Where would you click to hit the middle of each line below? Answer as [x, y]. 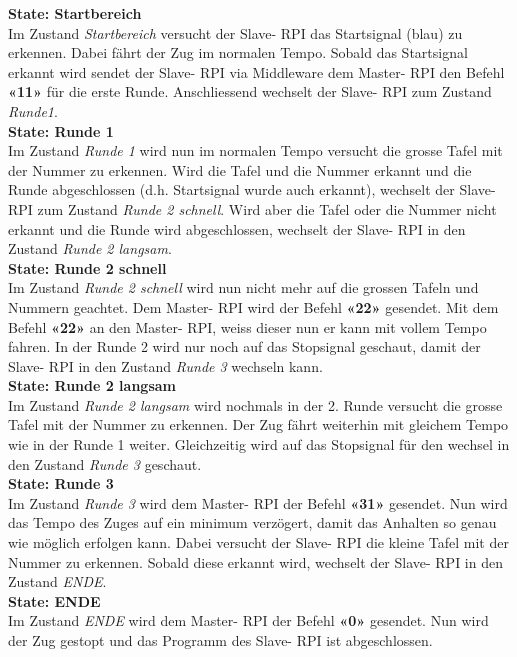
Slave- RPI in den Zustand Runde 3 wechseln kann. [165, 365]
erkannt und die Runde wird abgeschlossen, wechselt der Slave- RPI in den [237, 228]
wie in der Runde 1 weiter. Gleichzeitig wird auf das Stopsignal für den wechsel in [259, 444]
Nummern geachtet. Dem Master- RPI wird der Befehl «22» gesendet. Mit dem [253, 306]
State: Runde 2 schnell [87, 267]
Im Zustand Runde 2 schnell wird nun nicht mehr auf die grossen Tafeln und [243, 287]
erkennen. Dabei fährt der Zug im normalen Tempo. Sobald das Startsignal [238, 52]
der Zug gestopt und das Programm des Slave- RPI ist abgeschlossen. [220, 640]
